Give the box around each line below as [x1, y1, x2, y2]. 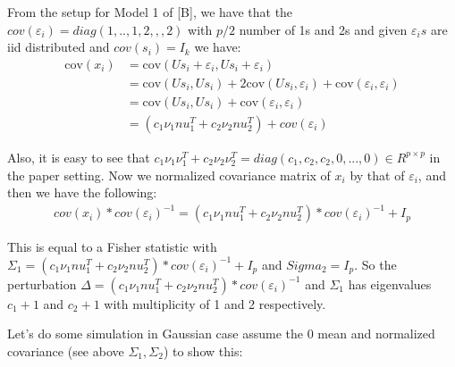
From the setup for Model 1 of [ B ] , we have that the [7, 3, 293, 21]
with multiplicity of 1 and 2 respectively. [104, 294, 326, 313]
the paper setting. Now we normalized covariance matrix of [7, 165, 331, 184]
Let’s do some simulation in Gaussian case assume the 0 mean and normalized [7, 324, 435, 343]
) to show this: [163, 342, 243, 360]
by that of [350, 165, 405, 184]
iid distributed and [7, 38, 110, 56]
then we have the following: [7, 183, 157, 202]
